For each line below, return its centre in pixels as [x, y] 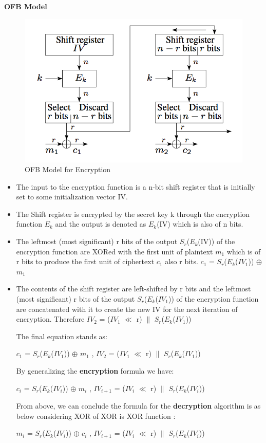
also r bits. [182, 261]
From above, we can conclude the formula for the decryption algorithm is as [138, 406]
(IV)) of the [216, 241]
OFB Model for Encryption [68, 169]
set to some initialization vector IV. [72, 197]
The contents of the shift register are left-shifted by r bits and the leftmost [134, 289]
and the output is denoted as [101, 224]
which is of [244, 251]
